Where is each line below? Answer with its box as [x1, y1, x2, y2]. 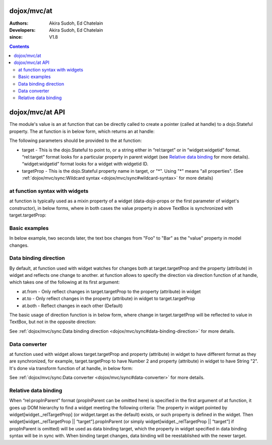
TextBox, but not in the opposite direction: [9, 319, 97, 325]
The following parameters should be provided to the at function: [9, 137, 142, 143]
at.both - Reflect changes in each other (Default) [22, 303, 123, 309]
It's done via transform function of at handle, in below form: [9, 365, 133, 371]
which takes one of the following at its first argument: [9, 279, 120, 285]
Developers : [9, 27, 36, 33]
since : [9, 34, 23, 40]
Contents [9, 43, 30, 49]
